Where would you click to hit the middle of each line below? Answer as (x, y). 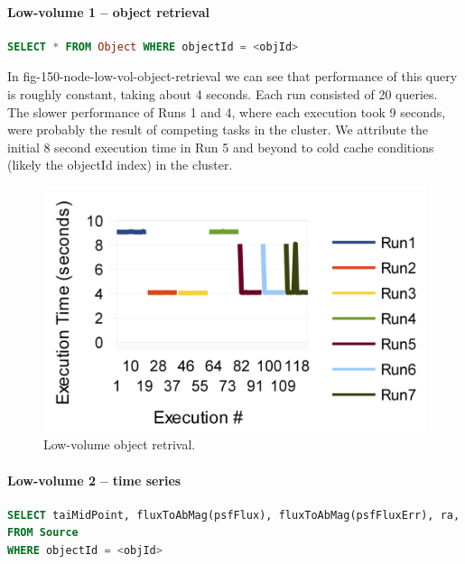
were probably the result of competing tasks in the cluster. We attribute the (218, 129)
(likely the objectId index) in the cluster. (120, 165)
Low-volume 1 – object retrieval (108, 11)
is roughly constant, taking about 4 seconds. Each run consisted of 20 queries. (223, 93)
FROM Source (43, 533)
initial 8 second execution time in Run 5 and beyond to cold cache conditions (221, 147)
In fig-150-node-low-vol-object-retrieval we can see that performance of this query (232, 76)
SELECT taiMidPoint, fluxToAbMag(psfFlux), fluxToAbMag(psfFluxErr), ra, (234, 515)
